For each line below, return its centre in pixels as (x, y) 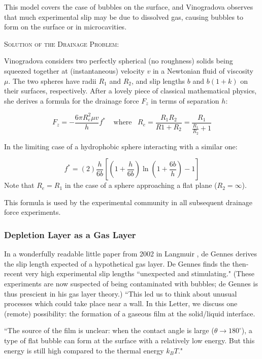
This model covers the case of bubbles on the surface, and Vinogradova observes (129, 7)
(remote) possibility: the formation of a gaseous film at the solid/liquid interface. (130, 313)
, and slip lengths (158, 80)
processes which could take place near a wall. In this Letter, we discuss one (121, 303)
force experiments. (32, 212)
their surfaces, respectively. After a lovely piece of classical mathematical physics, (130, 91)
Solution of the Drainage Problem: (62, 43)
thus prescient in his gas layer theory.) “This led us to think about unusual (121, 293)
